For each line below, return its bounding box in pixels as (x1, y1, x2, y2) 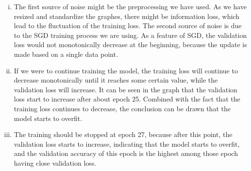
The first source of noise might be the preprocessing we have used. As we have (14, 1, 247, 11)
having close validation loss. (14, 157, 97, 168)
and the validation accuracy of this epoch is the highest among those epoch (14, 148, 238, 158)
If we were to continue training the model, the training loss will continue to (14, 65, 238, 75)
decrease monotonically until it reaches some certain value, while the (14, 75, 218, 85)
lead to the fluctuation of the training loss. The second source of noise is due (14, 20, 242, 31)
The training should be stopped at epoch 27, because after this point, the (14, 129, 233, 139)
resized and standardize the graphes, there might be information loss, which (14, 11, 239, 21)
